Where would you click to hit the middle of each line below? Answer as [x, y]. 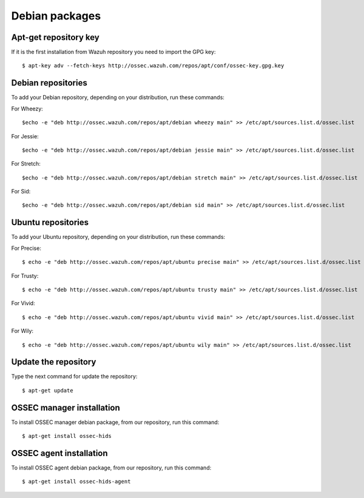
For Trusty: [25, 275]
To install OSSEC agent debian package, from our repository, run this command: [111, 468]
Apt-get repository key [55, 37]
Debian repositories [49, 83]
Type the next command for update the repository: [74, 377]
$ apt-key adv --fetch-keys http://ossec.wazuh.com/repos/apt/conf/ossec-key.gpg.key [153, 66]
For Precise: [26, 248]
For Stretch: [26, 164]
